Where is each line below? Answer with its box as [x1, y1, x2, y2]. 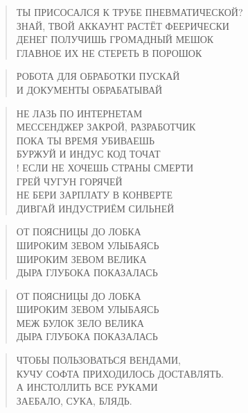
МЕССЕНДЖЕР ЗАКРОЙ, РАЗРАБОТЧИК [16, 119, 196, 134]
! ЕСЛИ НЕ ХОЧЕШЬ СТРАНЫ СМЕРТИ [16, 160, 194, 174]
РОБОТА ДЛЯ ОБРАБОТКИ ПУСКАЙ [16, 69, 180, 83]
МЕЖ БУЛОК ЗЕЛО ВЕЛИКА [16, 315, 144, 330]
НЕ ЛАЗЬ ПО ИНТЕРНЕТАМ [16, 106, 143, 120]
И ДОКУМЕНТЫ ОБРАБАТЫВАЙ [16, 82, 163, 96]
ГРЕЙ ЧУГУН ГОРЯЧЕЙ [16, 174, 123, 188]
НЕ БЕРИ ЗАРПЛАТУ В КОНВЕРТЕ [16, 187, 172, 202]
